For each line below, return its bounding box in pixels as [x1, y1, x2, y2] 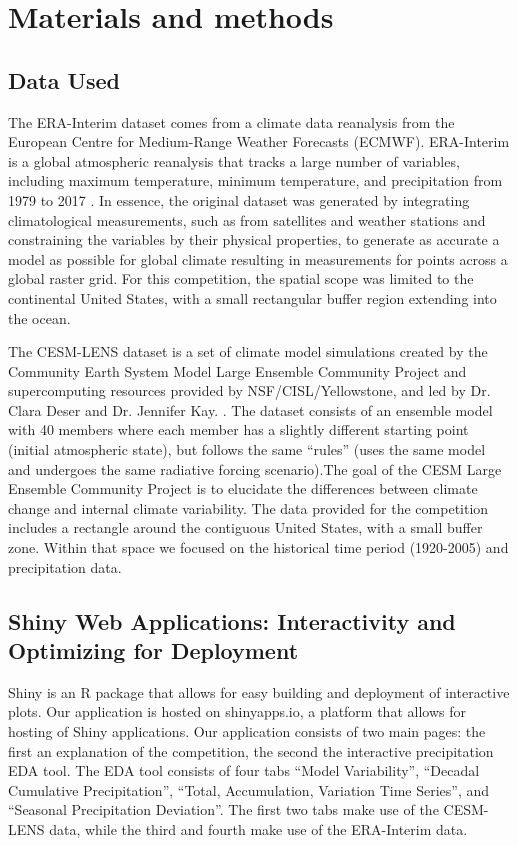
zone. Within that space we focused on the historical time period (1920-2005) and [8, 537, 509, 558]
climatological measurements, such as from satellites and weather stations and [8, 209, 486, 230]
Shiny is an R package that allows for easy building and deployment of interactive [8, 681, 510, 702]
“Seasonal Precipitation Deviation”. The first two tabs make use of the [8, 799, 439, 820]
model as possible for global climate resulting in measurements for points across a [8, 248, 508, 269]
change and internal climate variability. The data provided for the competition [8, 497, 489, 518]
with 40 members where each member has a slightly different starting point [8, 419, 469, 440]
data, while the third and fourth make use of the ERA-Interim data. [49, 818, 468, 839]
